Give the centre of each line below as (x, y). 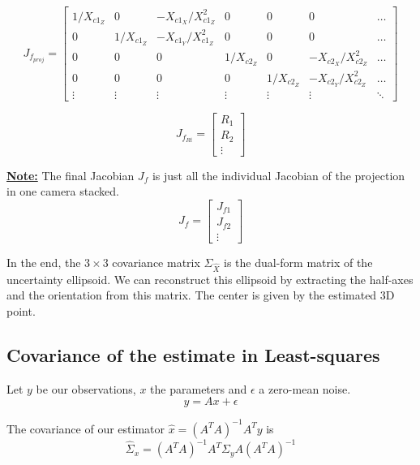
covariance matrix (156, 262)
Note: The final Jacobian (71, 175)
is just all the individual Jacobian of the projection (279, 175)
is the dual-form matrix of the (298, 262)
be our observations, (86, 388)
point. (21, 310)
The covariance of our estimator (86, 428)
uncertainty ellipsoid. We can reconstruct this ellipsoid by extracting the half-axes (210, 279)
